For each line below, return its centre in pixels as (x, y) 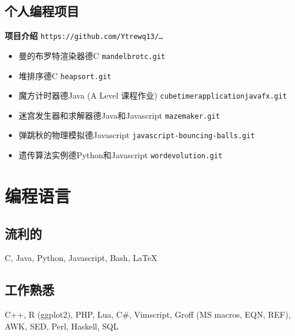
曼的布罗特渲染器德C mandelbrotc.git (92, 55)
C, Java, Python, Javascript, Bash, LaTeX (81, 258)
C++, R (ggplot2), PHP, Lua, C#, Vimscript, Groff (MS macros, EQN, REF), (148, 314)
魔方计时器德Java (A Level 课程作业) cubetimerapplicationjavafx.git (153, 95)
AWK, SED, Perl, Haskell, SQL (62, 326)
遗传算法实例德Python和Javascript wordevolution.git (120, 155)
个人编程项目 (42, 11)
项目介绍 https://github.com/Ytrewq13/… (84, 36)
